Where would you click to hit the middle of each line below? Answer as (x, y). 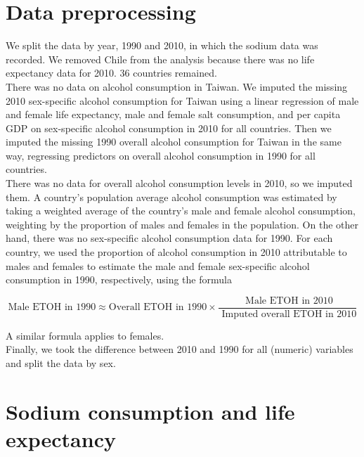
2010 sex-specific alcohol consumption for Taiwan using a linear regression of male (182, 100)
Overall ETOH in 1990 (158, 308)
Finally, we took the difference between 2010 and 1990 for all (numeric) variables (180, 349)
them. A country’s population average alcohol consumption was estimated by (171, 197)
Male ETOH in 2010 (289, 301)
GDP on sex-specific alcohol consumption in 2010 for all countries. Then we (169, 128)
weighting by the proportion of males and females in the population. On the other (182, 224)
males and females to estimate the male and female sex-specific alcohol (158, 265)
